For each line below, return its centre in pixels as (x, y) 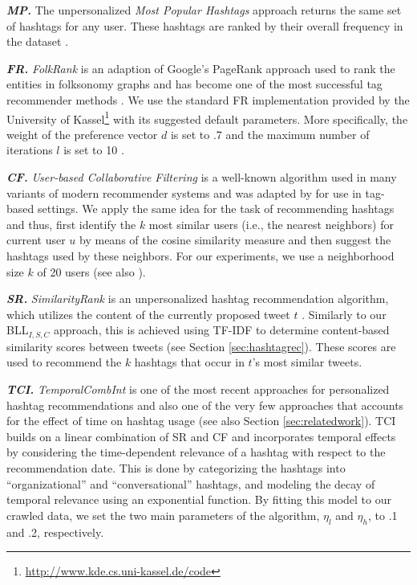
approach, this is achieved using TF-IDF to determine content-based (221, 330)
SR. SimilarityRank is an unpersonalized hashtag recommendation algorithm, (198, 299)
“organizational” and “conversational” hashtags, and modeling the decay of (191, 483)
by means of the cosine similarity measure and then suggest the (235, 240)
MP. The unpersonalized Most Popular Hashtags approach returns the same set (204, 10)
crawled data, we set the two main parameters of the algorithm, (163, 515)
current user (36, 240)
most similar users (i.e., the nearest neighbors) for (271, 224)
